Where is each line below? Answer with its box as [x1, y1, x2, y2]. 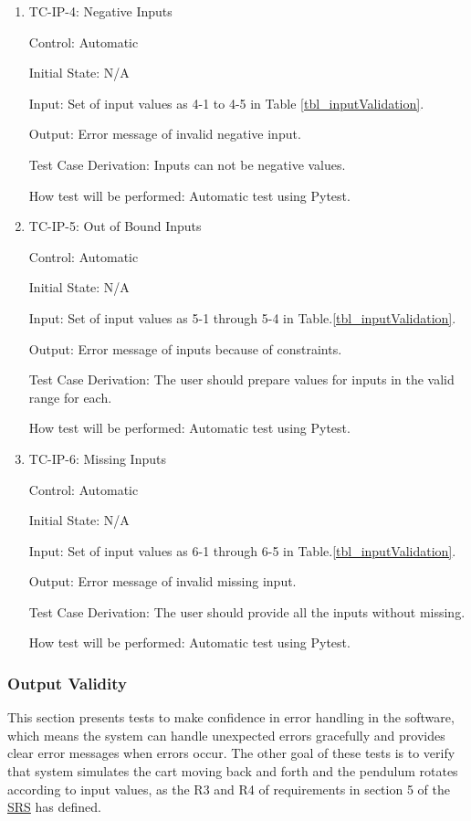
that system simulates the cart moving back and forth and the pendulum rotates [7, 762, 458, 781]
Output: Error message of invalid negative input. [28, 124, 301, 143]
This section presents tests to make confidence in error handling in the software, [7, 708, 455, 727]
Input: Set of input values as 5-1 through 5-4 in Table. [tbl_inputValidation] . [28, 308, 456, 327]
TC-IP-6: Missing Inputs [28, 448, 166, 468]
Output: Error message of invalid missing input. [28, 572, 297, 591]
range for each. [28, 387, 112, 406]
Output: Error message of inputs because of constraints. [28, 339, 342, 358]
